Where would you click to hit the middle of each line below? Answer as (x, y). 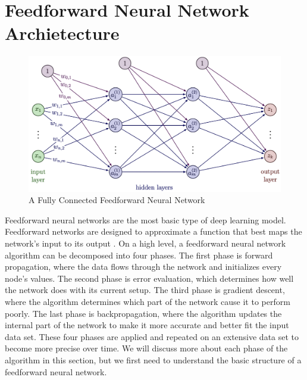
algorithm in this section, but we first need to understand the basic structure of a (153, 359)
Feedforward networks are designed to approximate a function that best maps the (153, 231)
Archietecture (62, 33)
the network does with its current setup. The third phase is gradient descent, (145, 290)
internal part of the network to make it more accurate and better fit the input (147, 325)
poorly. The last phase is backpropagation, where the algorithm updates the (143, 313)
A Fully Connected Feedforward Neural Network (117, 200)
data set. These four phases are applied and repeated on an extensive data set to (152, 336)
